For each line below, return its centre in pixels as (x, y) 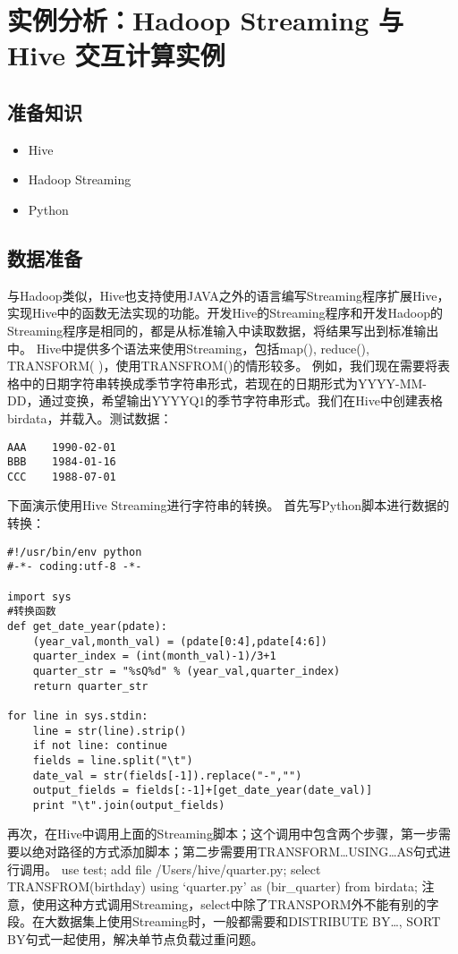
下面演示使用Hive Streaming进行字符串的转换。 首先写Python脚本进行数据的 (229, 505)
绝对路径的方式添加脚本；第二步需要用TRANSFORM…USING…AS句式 (235, 852)
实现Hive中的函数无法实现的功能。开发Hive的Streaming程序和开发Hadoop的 (225, 313)
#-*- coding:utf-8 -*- (75, 567)
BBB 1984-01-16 (62, 462)
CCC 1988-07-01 (62, 477)
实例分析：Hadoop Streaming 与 (206, 20)
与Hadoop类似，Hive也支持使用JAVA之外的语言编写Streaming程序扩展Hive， (229, 295)
